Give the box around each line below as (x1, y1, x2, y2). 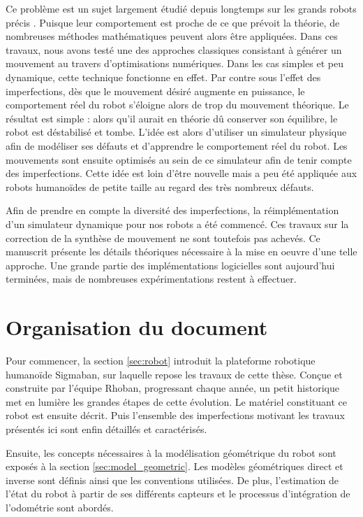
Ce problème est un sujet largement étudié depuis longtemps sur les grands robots (6, 1, 357, 15)
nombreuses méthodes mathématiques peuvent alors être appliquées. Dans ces (6, 29, 338, 43)
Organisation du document (6, 313, 268, 341)
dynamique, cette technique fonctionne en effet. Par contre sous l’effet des (6, 69, 321, 84)
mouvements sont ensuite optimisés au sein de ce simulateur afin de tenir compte (6, 152, 352, 167)
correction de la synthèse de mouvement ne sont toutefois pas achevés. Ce (6, 230, 320, 245)
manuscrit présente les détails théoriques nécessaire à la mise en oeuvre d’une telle (6, 244, 357, 259)
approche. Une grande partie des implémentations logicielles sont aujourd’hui (6, 257, 335, 272)
